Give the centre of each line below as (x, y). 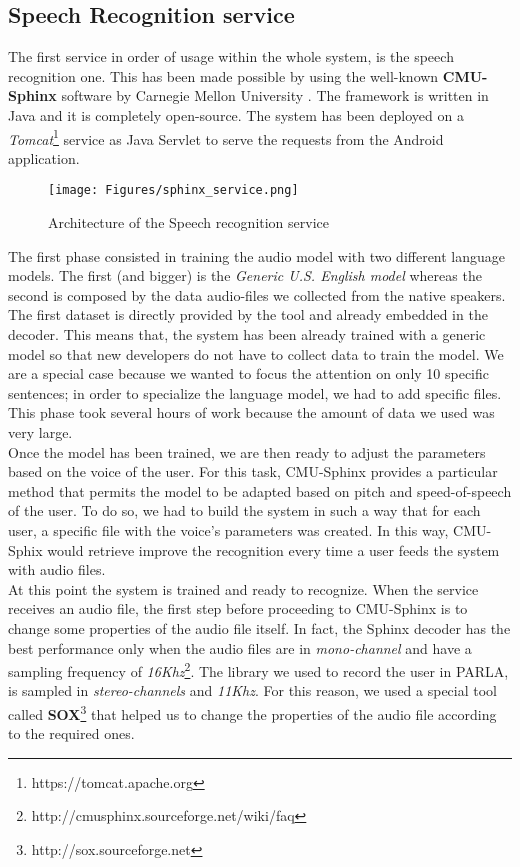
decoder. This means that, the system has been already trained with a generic (247, 334)
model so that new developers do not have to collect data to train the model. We (256, 353)
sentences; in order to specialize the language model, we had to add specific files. (255, 392)
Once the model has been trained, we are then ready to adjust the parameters (247, 451)
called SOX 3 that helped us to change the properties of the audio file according (252, 712)
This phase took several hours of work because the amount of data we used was (251, 412)
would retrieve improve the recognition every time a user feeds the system (273, 549)
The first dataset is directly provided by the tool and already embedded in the (248, 314)
